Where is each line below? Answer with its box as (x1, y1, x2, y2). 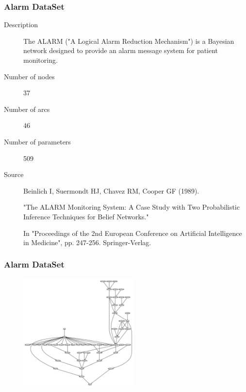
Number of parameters (4, 136, 71, 146)
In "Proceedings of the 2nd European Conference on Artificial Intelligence (23, 228, 242, 238)
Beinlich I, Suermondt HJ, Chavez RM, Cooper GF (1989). (23, 185, 199, 196)
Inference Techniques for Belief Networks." (23, 211, 149, 221)
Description (4, 19, 38, 30)
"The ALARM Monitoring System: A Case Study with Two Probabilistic (23, 202, 240, 212)
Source (4, 169, 24, 179)
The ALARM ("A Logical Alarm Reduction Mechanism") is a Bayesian (23, 36, 234, 46)
